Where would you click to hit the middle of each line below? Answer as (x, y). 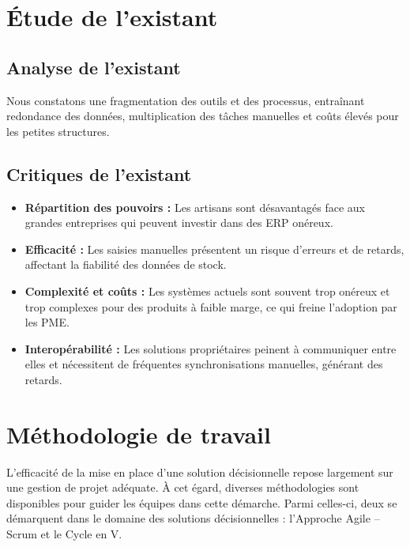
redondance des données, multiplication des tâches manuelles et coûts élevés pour (203, 116)
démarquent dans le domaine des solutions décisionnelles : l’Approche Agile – (193, 518)
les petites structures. (58, 131)
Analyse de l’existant (94, 67)
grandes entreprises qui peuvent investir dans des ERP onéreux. (179, 223)
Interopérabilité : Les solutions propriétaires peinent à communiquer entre (211, 348)
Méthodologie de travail (139, 434)
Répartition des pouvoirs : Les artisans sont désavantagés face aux (195, 207)
